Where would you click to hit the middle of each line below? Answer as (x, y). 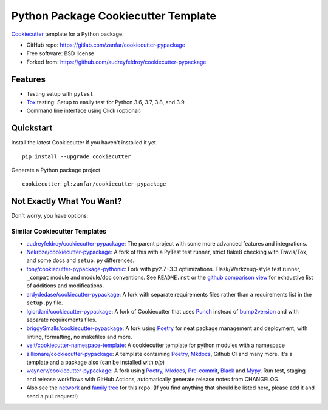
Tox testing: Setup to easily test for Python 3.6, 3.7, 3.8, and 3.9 (105, 102)
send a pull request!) (52, 396)
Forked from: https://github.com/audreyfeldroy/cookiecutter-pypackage (116, 62)
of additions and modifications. (65, 286)
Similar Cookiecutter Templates (59, 232)
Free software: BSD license (60, 53)
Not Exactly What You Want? (67, 201)
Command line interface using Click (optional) (84, 111)
